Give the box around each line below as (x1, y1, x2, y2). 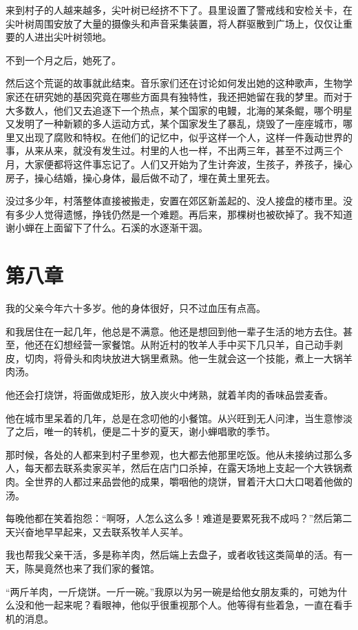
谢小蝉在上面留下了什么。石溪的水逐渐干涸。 (6, 220, 208, 235)
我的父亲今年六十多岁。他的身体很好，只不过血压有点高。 (6, 301, 266, 315)
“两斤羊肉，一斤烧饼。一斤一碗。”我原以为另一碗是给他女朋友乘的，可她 (6, 584, 328, 598)
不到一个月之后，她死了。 (6, 52, 121, 67)
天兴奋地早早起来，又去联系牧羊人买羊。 (6, 524, 189, 538)
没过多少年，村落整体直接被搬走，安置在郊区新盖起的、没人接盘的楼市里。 (6, 193, 343, 208)
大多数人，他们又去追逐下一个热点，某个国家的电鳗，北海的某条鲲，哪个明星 (6, 103, 352, 117)
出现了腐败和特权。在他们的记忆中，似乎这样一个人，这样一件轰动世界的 (24, 129, 352, 144)
